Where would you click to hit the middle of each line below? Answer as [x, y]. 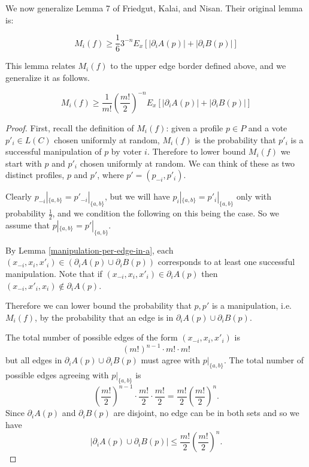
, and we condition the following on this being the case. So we [166, 213]
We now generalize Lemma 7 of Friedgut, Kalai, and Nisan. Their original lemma [154, 8]
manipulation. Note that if [54, 273]
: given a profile [195, 127]
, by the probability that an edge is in [104, 317]
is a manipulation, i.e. [252, 305]
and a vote [268, 127]
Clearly [19, 196]
